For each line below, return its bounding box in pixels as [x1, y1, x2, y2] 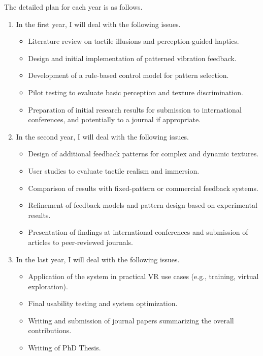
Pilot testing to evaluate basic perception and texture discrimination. [28, 87, 243, 97]
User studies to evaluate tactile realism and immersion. [28, 165, 200, 176]
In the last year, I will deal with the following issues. [16, 254, 180, 264]
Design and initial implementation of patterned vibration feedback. [28, 52, 237, 63]
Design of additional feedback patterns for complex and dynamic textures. [28, 148, 259, 159]
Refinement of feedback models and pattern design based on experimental [28, 200, 257, 210]
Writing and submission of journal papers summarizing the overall [28, 315, 234, 325]
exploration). [28, 281, 68, 291]
